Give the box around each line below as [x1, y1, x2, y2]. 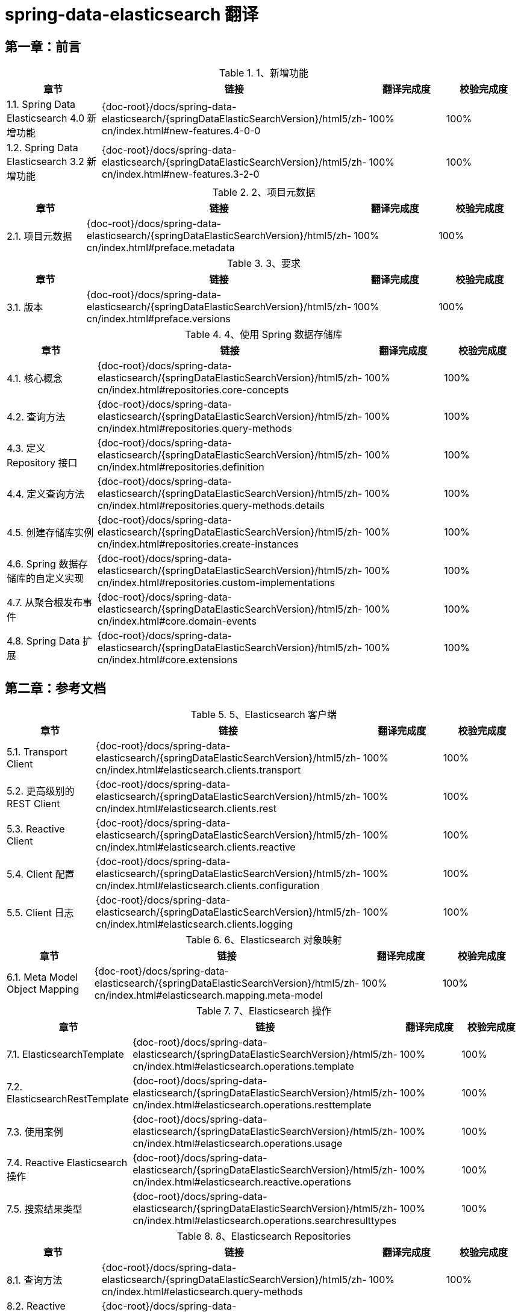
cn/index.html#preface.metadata [86, 242, 235, 254]
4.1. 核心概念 [7, 372, 63, 385]
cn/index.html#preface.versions [86, 313, 231, 325]
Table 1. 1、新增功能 [219, 67, 308, 80]
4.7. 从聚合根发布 [7, 596, 83, 609]
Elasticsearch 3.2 [7, 155, 84, 168]
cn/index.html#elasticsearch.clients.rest [96, 802, 276, 815]
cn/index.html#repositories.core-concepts [97, 384, 289, 396]
